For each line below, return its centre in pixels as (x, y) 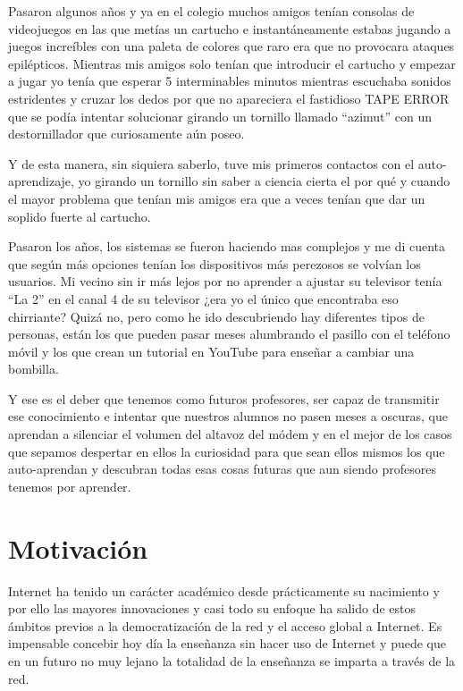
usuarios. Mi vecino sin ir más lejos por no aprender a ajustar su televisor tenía (225, 281)
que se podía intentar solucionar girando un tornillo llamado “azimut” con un (220, 116)
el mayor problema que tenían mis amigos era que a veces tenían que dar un (217, 198)
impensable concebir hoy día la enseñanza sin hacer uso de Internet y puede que (227, 643)
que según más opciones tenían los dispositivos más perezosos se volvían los (215, 263)
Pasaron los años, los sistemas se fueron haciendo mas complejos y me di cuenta (227, 246)
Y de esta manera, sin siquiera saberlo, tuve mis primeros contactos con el (211, 163)
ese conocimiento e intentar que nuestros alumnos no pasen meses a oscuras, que (228, 416)
